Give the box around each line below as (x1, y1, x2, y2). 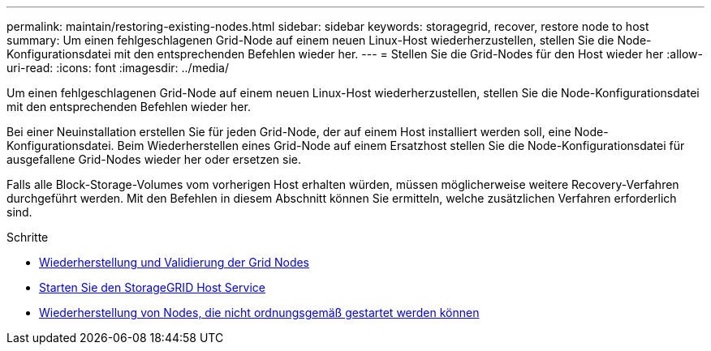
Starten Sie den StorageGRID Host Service (39, 280, 265, 294)
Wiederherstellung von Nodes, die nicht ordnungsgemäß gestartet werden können (39, 306, 480, 319)
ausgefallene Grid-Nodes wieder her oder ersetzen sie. (6, 152, 302, 166)
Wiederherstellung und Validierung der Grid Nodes (39, 255, 310, 269)
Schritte (6, 230, 49, 244)
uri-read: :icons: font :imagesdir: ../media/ (6, 61, 229, 75)
